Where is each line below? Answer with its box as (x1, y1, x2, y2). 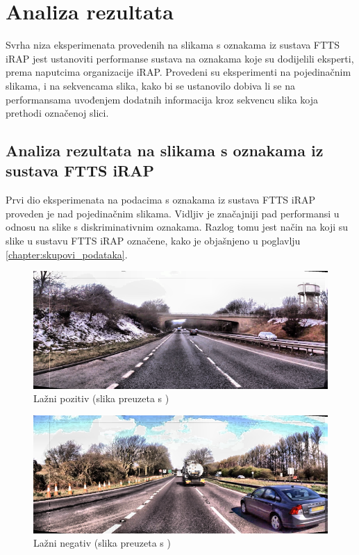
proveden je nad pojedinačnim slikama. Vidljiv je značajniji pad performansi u (6, 206, 340, 220)
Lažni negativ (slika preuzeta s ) (33, 536, 171, 550)
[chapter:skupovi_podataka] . (6, 247, 128, 261)
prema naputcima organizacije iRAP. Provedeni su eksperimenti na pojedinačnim (6, 65, 351, 79)
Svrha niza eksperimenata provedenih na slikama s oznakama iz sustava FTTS (6, 38, 340, 52)
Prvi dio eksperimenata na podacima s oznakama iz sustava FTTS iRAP (6, 192, 316, 207)
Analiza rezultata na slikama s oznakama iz (6, 140, 324, 161)
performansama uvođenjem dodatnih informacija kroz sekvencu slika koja (6, 92, 318, 106)
